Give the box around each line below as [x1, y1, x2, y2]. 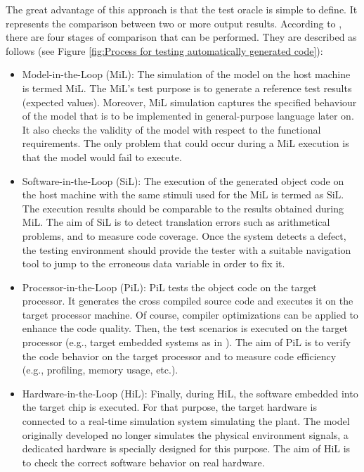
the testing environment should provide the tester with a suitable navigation [22, 242, 351, 257]
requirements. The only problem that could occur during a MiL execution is [22, 136, 349, 151]
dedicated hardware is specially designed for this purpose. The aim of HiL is [22, 441, 351, 456]
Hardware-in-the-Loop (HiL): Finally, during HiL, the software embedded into [22, 385, 358, 400]
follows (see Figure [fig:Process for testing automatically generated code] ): [6, 43, 323, 58]
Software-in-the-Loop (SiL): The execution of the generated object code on [22, 173, 344, 188]
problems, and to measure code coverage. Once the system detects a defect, [22, 228, 346, 243]
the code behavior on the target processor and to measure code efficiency [22, 348, 337, 363]
